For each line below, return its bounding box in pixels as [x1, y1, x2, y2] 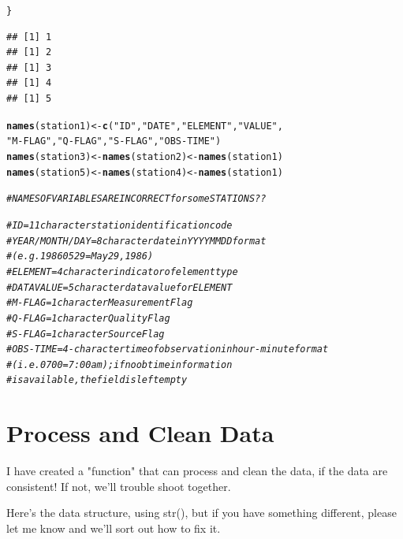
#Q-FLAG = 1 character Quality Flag [6, 312, 170, 324]
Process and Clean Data [6, 417, 274, 449]
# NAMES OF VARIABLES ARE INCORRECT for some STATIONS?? [6, 193, 267, 205]
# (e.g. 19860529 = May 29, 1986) [6, 251, 154, 262]
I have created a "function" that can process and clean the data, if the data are [6, 463, 388, 479]
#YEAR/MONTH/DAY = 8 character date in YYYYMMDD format [6, 235, 267, 247]
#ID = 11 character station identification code [6, 219, 233, 231]
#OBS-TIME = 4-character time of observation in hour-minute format [6, 344, 329, 355]
